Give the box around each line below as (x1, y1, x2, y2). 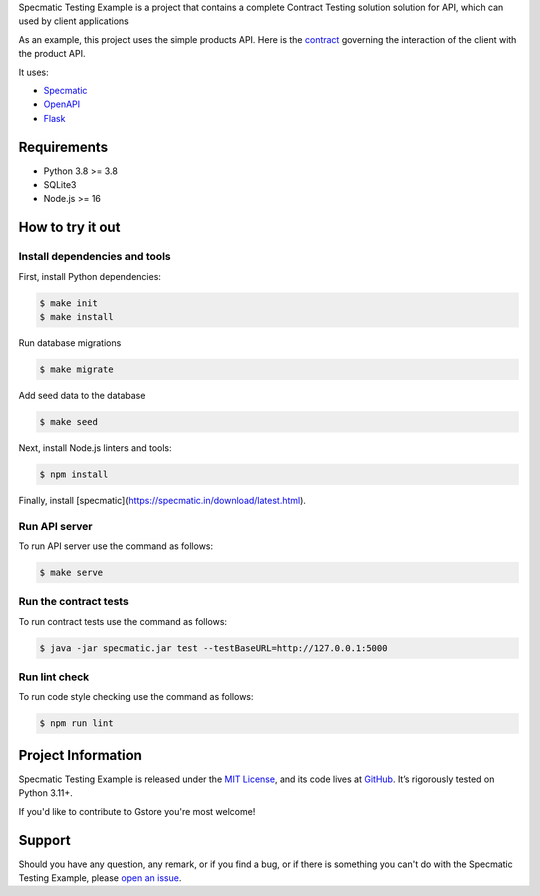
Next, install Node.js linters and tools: (18, 441, 172, 454)
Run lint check (18, 670, 90, 684)
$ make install (39, 311, 114, 322)
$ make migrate (39, 363, 114, 375)
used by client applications (18, 15, 129, 27)
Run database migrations (18, 336, 122, 349)
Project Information (18, 746, 142, 764)
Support (18, 831, 71, 849)
